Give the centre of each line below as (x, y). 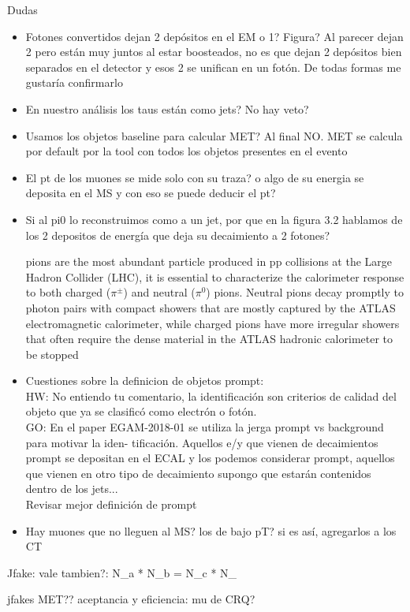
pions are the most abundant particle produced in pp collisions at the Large (209, 261)
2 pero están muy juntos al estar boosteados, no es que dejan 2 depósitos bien (214, 52)
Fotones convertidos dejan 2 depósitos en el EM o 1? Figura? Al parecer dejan (214, 36)
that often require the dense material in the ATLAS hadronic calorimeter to (209, 339)
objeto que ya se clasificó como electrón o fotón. (141, 411)
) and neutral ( (159, 292)
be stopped (52, 354)
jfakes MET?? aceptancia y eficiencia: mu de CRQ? (131, 599)
